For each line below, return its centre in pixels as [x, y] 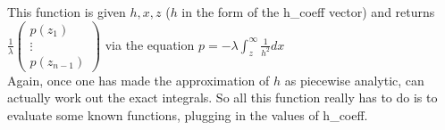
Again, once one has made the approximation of [139, 80]
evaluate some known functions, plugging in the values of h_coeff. [188, 114]
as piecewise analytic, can [354, 80]
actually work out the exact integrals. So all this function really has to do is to [222, 97]
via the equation [150, 44]
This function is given [67, 12]
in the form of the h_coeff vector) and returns [308, 12]
